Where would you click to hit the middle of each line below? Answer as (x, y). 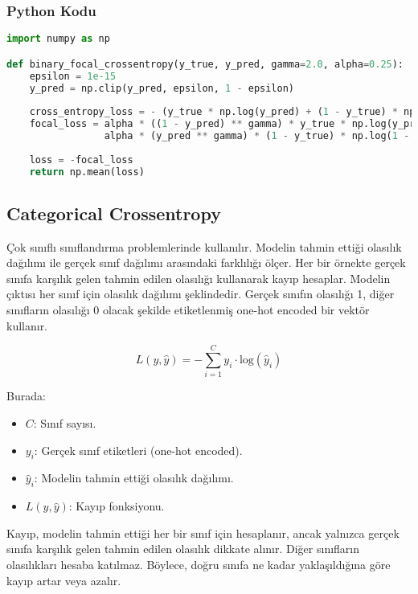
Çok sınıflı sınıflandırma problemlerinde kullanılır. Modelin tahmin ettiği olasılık (204, 246)
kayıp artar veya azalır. (64, 580)
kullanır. (27, 325)
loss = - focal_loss (81, 160)
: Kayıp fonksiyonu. (117, 506)
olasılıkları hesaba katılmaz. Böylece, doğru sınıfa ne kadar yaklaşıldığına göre (199, 564)
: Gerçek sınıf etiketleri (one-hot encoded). (138, 450)
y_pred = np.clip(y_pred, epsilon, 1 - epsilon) (162, 88)
